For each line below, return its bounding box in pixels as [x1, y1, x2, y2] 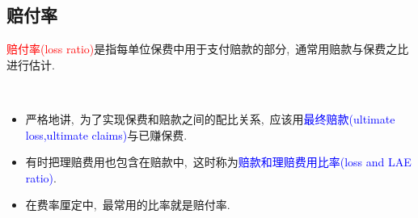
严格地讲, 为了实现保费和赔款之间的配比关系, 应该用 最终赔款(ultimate [25, 110, 395, 127]
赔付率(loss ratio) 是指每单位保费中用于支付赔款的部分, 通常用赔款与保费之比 [6, 40, 409, 57]
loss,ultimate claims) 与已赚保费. [25, 126, 188, 143]
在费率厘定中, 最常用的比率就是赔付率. [25, 196, 230, 213]
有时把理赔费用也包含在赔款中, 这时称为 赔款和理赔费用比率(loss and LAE [25, 153, 412, 170]
